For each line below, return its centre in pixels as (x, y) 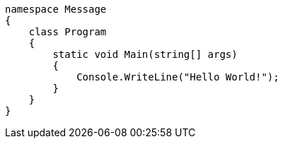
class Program (68, 32)
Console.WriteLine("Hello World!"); (178, 77)
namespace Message (56, 9)
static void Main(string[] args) (145, 54)
